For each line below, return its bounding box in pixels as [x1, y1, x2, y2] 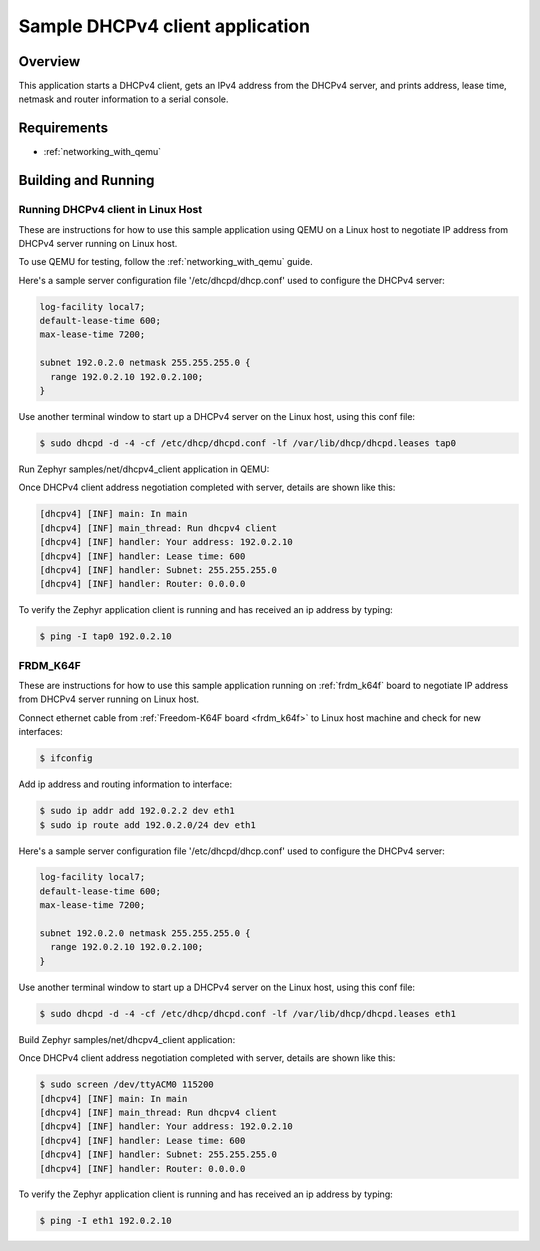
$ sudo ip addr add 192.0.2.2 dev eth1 [39, 805, 235, 817]
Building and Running [18, 172, 155, 189]
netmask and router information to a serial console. [18, 93, 229, 105]
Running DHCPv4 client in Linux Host [18, 203, 203, 217]
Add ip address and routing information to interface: [18, 778, 233, 790]
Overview [18, 53, 81, 70]
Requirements [18, 120, 109, 137]
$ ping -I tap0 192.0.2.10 [39, 631, 172, 642]
